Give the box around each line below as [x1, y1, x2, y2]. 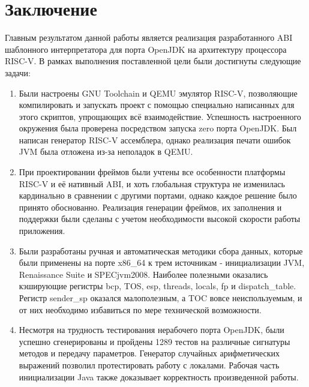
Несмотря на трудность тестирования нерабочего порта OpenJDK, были [19, 323, 284, 336]
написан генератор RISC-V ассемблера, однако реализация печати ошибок [19, 133, 291, 146]
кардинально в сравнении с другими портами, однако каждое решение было [19, 189, 297, 202]
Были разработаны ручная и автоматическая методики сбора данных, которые [19, 244, 303, 257]
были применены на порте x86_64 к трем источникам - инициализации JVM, [19, 256, 305, 269]
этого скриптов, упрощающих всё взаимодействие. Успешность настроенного [19, 110, 301, 122]
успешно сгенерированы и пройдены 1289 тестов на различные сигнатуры [19, 335, 290, 347]
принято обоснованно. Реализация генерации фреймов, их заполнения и [19, 200, 282, 213]
